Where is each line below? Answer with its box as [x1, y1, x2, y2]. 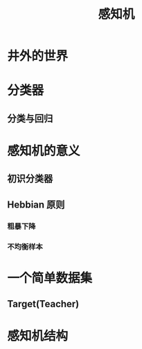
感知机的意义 [7, 143, 81, 159]
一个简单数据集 [7, 270, 93, 286]
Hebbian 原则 [7, 199, 65, 210]
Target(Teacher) [7, 298, 80, 310]
